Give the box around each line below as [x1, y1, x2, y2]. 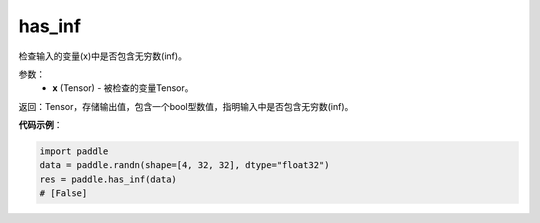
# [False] [39, 188, 88, 199]
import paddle [39, 146, 109, 157]
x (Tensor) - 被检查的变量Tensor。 [52, 82, 194, 94]
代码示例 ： [18, 119, 63, 131]
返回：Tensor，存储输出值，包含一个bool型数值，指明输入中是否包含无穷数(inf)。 [18, 100, 354, 112]
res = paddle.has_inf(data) [39, 173, 177, 185]
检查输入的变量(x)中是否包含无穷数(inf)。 [18, 50, 187, 62]
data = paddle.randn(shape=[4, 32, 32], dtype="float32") [39, 160, 330, 171]
